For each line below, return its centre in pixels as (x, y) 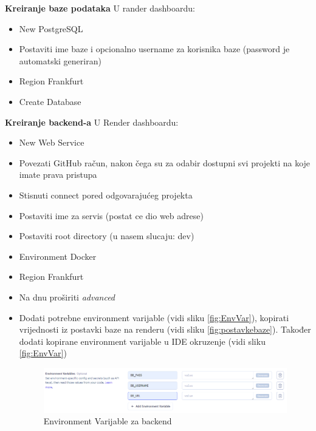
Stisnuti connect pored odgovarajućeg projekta (106, 195)
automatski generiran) (60, 60)
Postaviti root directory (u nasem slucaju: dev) (107, 236)
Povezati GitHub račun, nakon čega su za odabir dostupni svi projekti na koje (165, 162)
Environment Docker (58, 256)
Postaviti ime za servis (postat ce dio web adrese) (111, 215)
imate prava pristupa (58, 175)
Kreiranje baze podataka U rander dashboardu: (100, 8)
